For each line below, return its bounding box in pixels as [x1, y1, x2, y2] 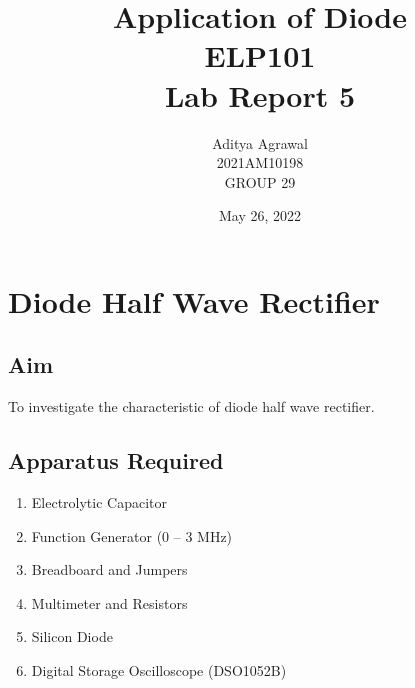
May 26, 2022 [218, 205, 302, 226]
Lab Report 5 [164, 74, 356, 115]
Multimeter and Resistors [31, 592, 188, 613]
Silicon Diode [31, 626, 113, 647]
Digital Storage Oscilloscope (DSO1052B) [31, 660, 287, 681]
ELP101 [204, 35, 316, 76]
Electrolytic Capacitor [31, 492, 168, 513]
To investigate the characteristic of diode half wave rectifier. [8, 396, 375, 417]
